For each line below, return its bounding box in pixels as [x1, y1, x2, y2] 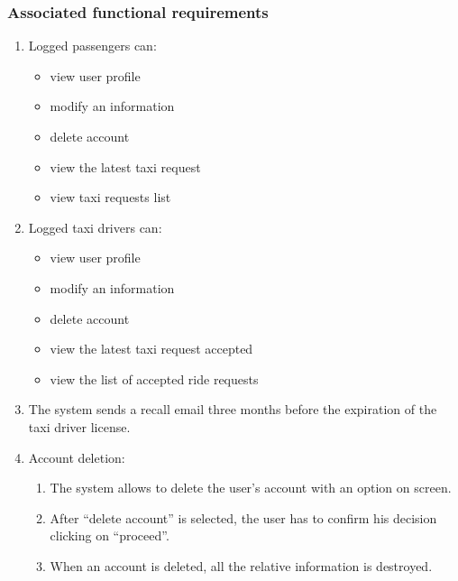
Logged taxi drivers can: [28, 217, 162, 236]
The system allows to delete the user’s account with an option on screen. [50, 478, 452, 497]
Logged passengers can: [28, 36, 157, 55]
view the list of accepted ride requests [50, 369, 259, 388]
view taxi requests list [50, 188, 171, 207]
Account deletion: [28, 447, 125, 466]
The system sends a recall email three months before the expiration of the [28, 400, 437, 419]
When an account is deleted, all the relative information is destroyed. [50, 556, 433, 575]
